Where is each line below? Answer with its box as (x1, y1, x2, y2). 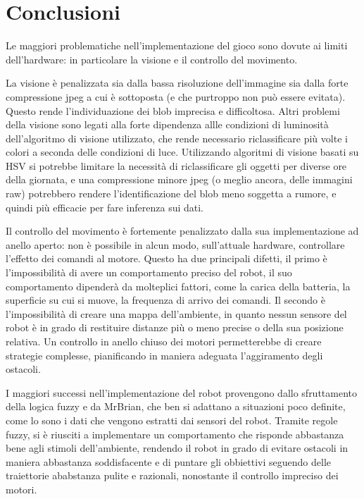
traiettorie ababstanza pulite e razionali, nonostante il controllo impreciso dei (6, 468, 339, 483)
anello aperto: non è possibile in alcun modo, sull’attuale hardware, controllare (6, 237, 345, 252)
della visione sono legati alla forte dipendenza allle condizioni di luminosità (6, 117, 329, 132)
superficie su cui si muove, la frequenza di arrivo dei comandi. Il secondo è (6, 292, 325, 307)
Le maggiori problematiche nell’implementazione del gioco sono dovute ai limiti (6, 38, 348, 53)
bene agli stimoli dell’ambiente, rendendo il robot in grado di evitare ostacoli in (6, 441, 349, 455)
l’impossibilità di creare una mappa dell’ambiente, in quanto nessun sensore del (6, 306, 347, 321)
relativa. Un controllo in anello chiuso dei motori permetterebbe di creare (6, 334, 322, 348)
